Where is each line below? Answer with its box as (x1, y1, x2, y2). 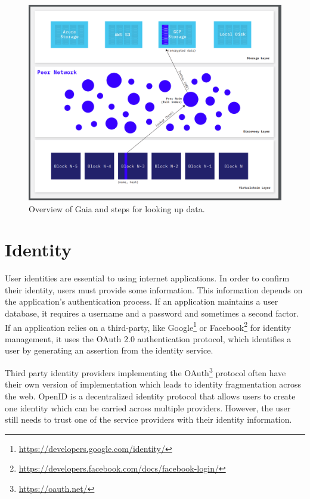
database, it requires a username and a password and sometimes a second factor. (5, 307, 299, 320)
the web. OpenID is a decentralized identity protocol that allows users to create (5, 389, 296, 402)
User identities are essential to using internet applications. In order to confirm (5, 272, 290, 284)
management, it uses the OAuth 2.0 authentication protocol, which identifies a (5, 332, 292, 345)
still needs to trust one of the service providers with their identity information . (5, 413, 292, 426)
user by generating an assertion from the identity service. (5, 344, 213, 357)
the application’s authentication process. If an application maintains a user (5, 295, 278, 308)
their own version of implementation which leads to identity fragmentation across (5, 378, 302, 390)
